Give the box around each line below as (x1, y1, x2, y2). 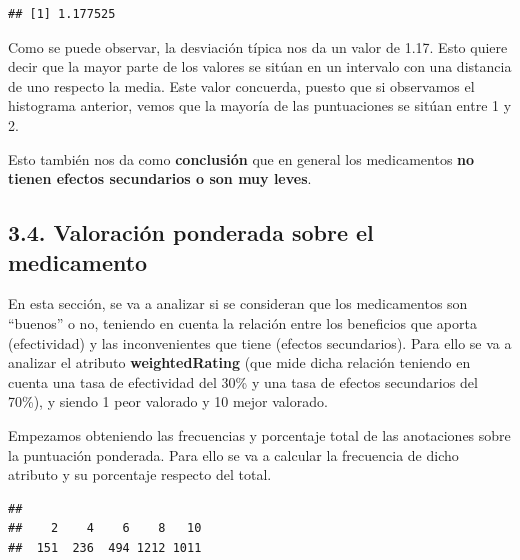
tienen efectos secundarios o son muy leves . (8, 168, 312, 189)
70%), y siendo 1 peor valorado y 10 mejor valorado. (8, 391, 328, 412)
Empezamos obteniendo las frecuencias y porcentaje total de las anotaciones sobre (8, 424, 511, 445)
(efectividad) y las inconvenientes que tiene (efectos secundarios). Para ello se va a (8, 332, 512, 353)
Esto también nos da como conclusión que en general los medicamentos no (8, 148, 475, 169)
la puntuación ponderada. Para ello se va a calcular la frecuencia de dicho (8, 444, 459, 465)
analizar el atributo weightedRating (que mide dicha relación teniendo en (8, 352, 471, 373)
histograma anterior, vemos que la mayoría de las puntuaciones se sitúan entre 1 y (8, 95, 512, 116)
